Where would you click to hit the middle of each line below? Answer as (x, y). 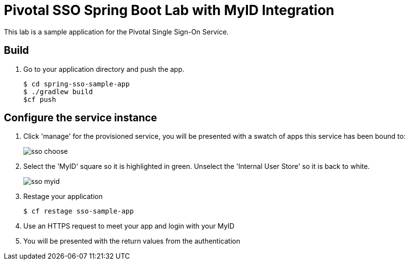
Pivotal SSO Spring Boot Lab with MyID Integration (169, 10)
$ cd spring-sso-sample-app (77, 84)
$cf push (40, 99)
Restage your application (63, 197)
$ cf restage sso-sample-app (79, 211)
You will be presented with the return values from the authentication (132, 241)
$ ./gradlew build (58, 91)
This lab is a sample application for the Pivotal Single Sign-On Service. (116, 32)
